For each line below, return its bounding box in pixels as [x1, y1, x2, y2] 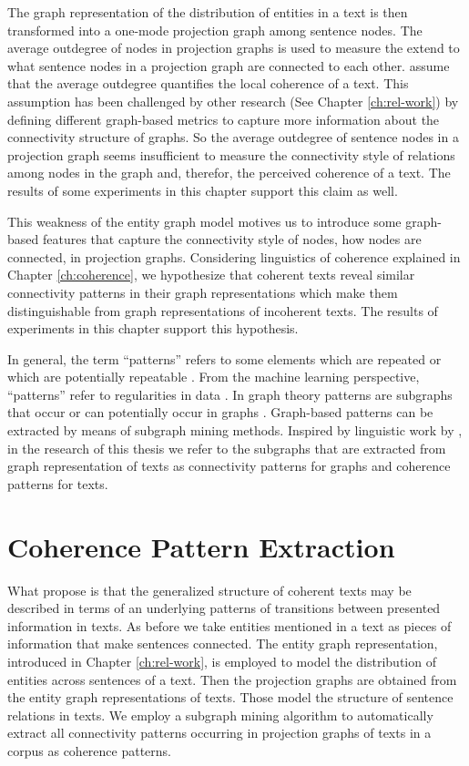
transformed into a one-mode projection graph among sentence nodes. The [7, 20, 423, 39]
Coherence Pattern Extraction [7, 527, 395, 565]
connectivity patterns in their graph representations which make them [7, 282, 398, 301]
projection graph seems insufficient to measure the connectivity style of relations [7, 145, 455, 164]
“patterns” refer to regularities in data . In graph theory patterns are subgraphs [7, 384, 453, 403]
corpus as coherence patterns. [7, 740, 171, 760]
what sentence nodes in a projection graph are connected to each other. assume [7, 56, 450, 75]
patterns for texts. [7, 474, 108, 493]
